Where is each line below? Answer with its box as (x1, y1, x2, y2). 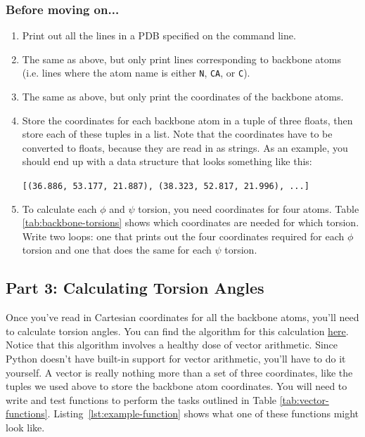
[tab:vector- (279, 392, 329, 407)
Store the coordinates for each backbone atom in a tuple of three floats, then (22, 112, 353, 127)
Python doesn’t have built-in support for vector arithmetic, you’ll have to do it (6, 351, 346, 366)
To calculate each (22, 201, 97, 216)
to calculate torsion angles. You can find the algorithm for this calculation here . (6, 323, 349, 338)
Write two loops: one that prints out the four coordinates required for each (22, 228, 345, 243)
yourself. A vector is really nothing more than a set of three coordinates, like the (6, 365, 353, 379)
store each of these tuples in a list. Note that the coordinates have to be (22, 126, 333, 141)
